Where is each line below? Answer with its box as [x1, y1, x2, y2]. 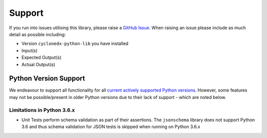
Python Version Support [9, 74, 86, 83]
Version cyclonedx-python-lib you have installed [21, 41, 129, 46]
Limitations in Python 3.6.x [9, 106, 75, 113]
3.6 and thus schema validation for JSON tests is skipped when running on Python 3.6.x [21, 124, 200, 130]
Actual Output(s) [21, 61, 55, 67]
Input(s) [21, 47, 38, 53]
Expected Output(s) [21, 54, 62, 60]
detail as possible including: [9, 31, 66, 37]
